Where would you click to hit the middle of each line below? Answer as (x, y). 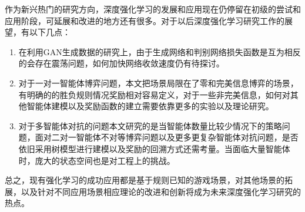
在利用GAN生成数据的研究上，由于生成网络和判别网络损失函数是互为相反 (160, 51)
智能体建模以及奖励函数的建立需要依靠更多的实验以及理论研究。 (150, 106)
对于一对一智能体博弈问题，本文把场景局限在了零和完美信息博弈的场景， (158, 83)
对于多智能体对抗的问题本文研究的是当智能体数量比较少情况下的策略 (150, 125)
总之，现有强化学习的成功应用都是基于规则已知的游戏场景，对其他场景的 (145, 180)
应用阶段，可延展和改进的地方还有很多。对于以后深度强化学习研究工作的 (145, 20)
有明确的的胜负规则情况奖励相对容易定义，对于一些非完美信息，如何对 (154, 94)
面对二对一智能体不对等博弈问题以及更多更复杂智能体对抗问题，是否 (167, 137)
